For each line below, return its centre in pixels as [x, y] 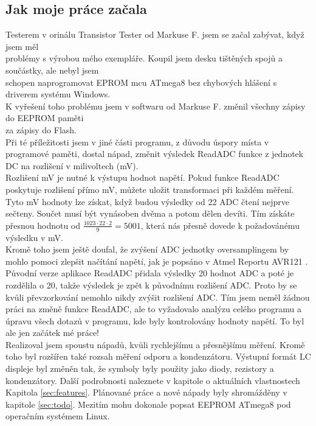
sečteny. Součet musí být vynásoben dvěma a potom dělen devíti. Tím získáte [150, 213]
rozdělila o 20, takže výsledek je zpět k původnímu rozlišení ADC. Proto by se [151, 285]
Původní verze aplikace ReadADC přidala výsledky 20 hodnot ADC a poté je [150, 273]
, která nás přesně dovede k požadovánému [220, 225]
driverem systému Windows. [58, 94]
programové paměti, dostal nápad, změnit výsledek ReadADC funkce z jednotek [155, 154]
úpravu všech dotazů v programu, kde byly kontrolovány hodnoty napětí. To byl [155, 320]
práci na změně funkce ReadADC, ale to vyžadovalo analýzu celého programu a [153, 309]
